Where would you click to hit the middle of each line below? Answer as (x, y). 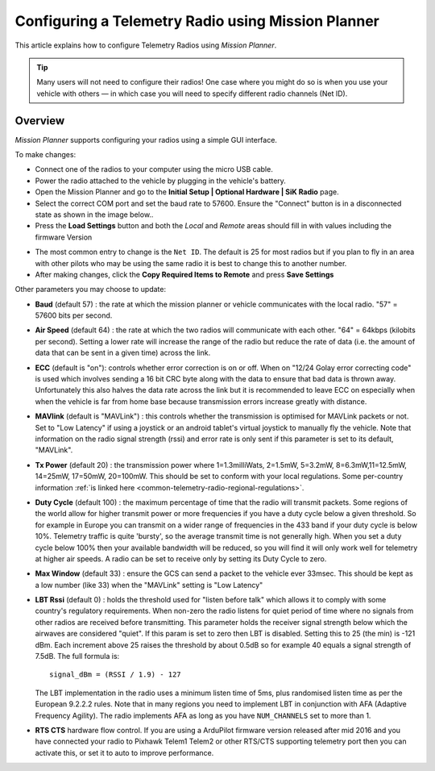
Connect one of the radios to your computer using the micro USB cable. (154, 169)
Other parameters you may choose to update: (91, 290)
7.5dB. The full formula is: (77, 656)
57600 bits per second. (74, 315)
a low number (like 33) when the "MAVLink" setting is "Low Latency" (149, 585)
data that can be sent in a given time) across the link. (123, 353)
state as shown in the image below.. (94, 215)
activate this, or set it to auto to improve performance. (124, 752)
